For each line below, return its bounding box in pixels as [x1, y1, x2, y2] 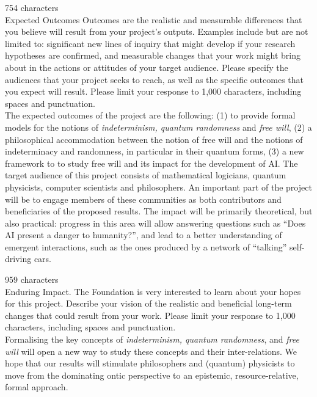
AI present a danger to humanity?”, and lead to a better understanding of [5, 228, 282, 241]
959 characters [5, 273, 59, 286]
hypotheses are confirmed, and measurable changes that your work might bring [5, 49, 301, 62]
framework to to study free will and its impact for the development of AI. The [5, 156, 298, 169]
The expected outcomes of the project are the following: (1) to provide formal [5, 109, 296, 122]
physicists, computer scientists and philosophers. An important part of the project [5, 180, 312, 193]
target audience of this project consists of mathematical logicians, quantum [5, 169, 286, 181]
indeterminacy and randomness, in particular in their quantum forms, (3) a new [5, 145, 304, 158]
